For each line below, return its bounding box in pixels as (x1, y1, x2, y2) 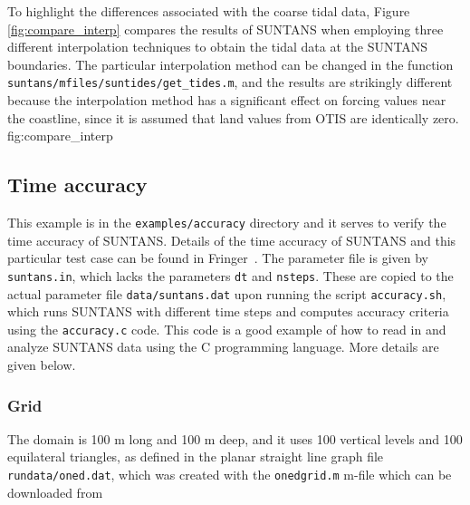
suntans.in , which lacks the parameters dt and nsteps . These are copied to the (7, 266, 454, 285)
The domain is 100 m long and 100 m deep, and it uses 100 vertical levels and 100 (7, 429, 463, 448)
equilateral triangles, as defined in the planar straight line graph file (7, 447, 384, 466)
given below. (7, 355, 76, 374)
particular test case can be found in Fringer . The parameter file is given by (7, 248, 428, 267)
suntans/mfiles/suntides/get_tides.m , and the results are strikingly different (7, 73, 453, 92)
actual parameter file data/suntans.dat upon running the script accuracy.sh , (7, 284, 446, 303)
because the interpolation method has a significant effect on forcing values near (7, 91, 446, 110)
